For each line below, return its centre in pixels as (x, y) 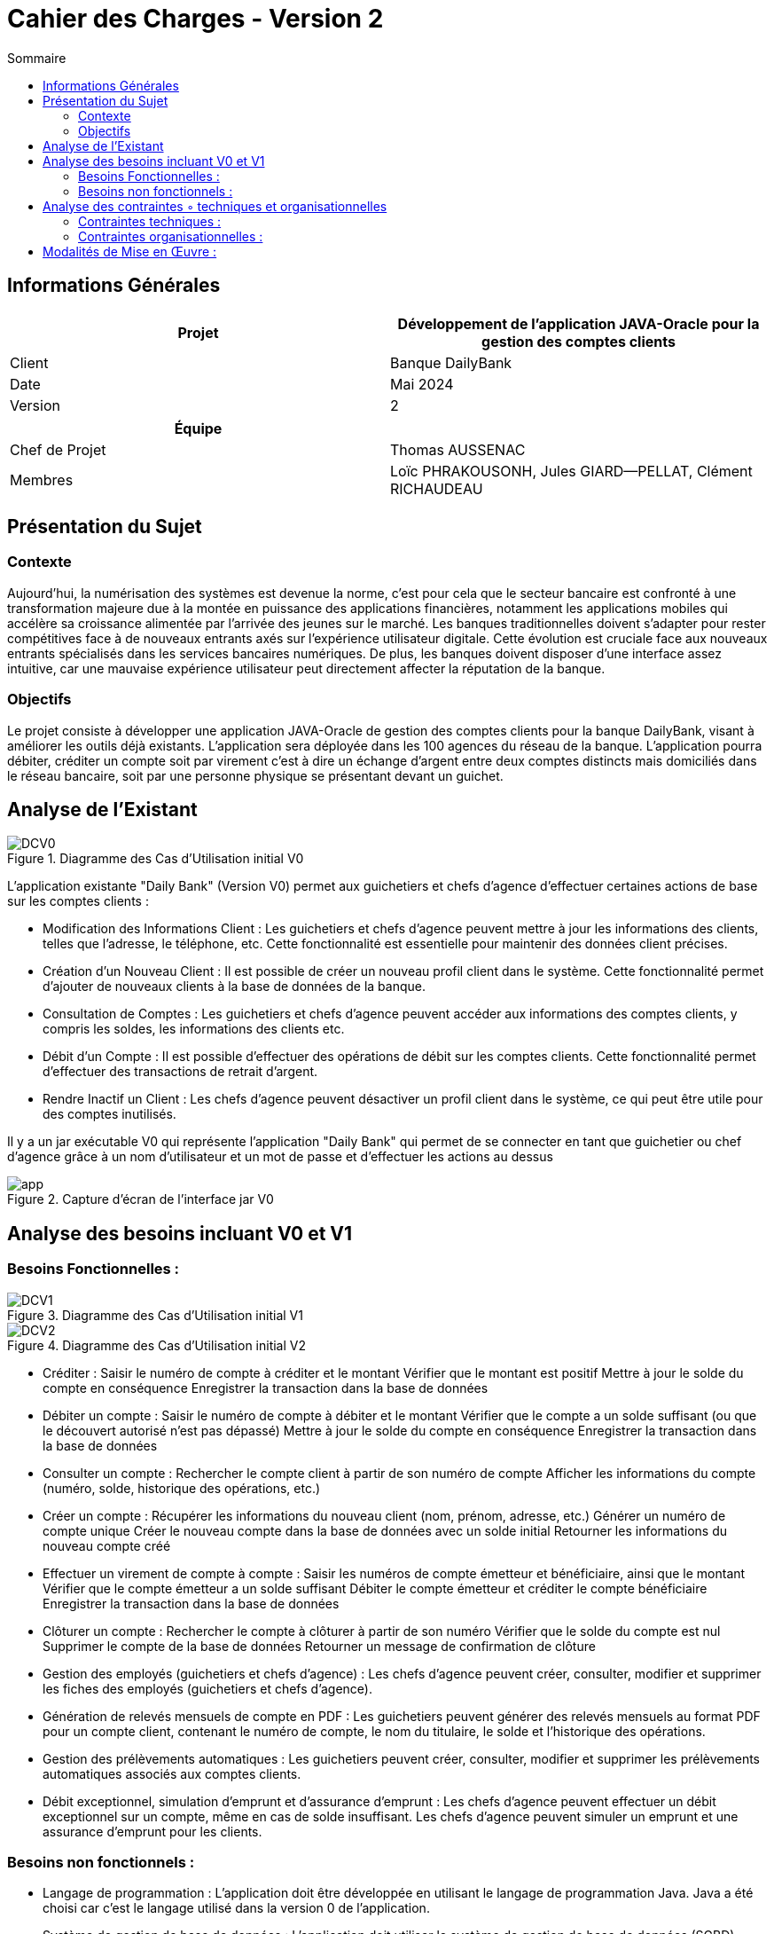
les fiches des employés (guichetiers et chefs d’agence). (208, 1688)
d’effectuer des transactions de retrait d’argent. (180, 1072)
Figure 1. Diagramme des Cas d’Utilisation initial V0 (156, 859)
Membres (42, 480)
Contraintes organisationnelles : (171, 236)
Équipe (198, 428)
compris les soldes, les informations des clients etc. (194, 1029)
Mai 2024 (422, 384)
